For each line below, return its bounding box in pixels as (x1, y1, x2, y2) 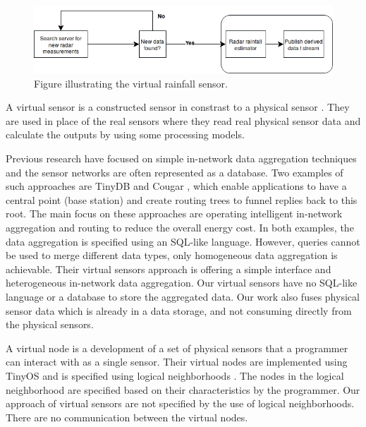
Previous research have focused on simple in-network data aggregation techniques (6, 151, 357, 166)
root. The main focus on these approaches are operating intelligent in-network (6, 206, 343, 221)
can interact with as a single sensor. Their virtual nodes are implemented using (6, 354, 348, 369)
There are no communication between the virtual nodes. (6, 409, 248, 424)
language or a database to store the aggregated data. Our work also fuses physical (6, 289, 360, 303)
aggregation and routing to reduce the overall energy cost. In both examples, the (6, 219, 354, 234)
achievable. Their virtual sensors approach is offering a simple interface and (6, 261, 331, 276)
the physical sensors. (6, 317, 94, 332)
